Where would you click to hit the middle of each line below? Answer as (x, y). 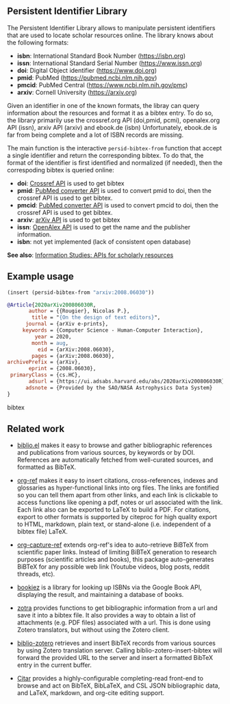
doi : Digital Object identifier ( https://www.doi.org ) (87, 70)
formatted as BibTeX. (47, 467)
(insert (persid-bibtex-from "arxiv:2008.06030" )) (81, 292)
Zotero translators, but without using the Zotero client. (93, 630)
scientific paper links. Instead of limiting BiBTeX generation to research (117, 552)
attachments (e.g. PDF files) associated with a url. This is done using (114, 623)
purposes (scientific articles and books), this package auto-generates (115, 560)
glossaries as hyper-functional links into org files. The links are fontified (118, 488)
